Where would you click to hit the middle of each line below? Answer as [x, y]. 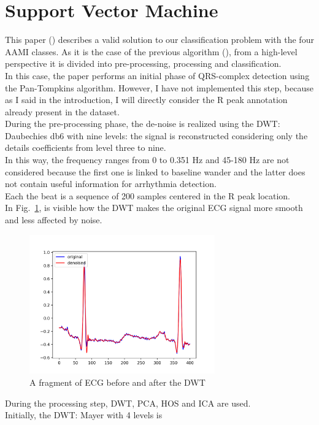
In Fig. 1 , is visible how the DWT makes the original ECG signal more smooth [154, 208]
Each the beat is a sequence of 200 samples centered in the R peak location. [148, 195]
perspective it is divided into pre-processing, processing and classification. [143, 63]
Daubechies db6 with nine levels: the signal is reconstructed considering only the [156, 135]
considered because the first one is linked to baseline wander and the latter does [155, 171]
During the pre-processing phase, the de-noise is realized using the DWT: [143, 124]
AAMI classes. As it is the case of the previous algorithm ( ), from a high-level [151, 51]
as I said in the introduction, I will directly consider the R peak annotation [146, 100]
